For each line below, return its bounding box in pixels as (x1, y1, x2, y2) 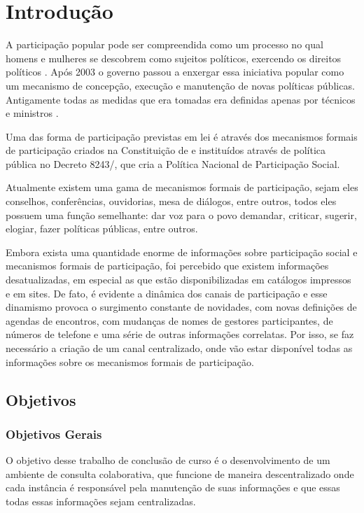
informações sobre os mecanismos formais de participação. (6, 354, 254, 369)
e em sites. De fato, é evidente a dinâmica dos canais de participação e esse (6, 286, 328, 300)
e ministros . (6, 106, 59, 120)
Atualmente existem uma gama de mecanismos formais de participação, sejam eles (6, 180, 358, 195)
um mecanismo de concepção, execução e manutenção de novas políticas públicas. (6, 78, 355, 92)
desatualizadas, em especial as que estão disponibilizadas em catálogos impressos (6, 272, 351, 287)
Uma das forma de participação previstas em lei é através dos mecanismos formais (6, 129, 358, 143)
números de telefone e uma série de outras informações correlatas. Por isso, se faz (6, 327, 354, 342)
